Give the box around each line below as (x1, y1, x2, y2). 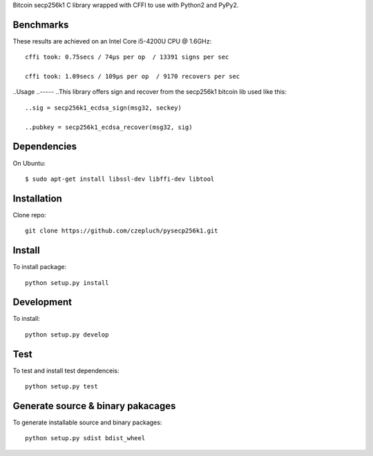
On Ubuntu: (12, 159, 46, 167)
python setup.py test (25, 383, 98, 390)
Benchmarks (12, 19, 69, 30)
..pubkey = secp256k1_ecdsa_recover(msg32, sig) (25, 123, 193, 131)
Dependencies (12, 141, 77, 152)
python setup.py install (25, 279, 109, 286)
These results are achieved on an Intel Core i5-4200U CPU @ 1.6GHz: (12, 37, 212, 45)
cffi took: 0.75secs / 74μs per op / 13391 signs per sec (25, 53, 229, 61)
